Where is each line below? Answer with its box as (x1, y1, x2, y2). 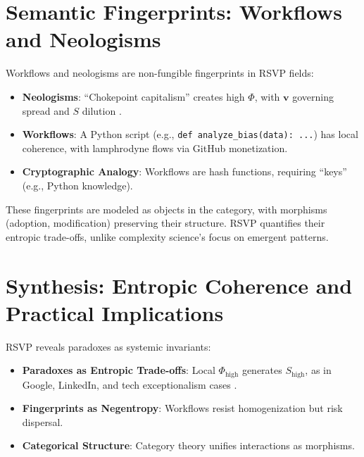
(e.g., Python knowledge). (22, 177, 133, 192)
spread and (22, 103, 70, 118)
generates (241, 363, 282, 377)
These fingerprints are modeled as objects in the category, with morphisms (6, 201, 327, 216)
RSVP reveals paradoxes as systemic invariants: (6, 339, 211, 353)
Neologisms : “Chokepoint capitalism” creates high (22, 89, 245, 104)
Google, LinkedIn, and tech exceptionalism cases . (22, 377, 237, 392)
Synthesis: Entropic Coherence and (6, 270, 353, 299)
